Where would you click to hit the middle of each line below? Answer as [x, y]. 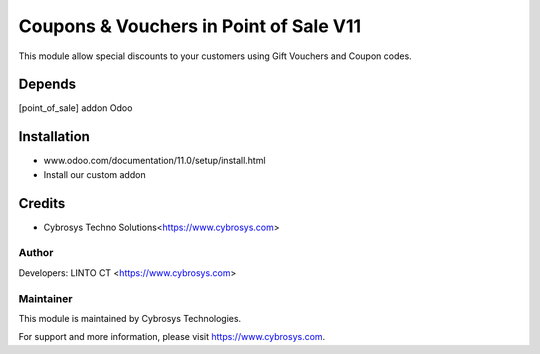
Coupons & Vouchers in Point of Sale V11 [190, 26]
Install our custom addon [94, 174]
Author [36, 253]
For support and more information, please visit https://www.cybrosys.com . [172, 337]
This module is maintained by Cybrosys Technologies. [130, 318]
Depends [47, 84]
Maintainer [45, 298]
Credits [42, 203]
